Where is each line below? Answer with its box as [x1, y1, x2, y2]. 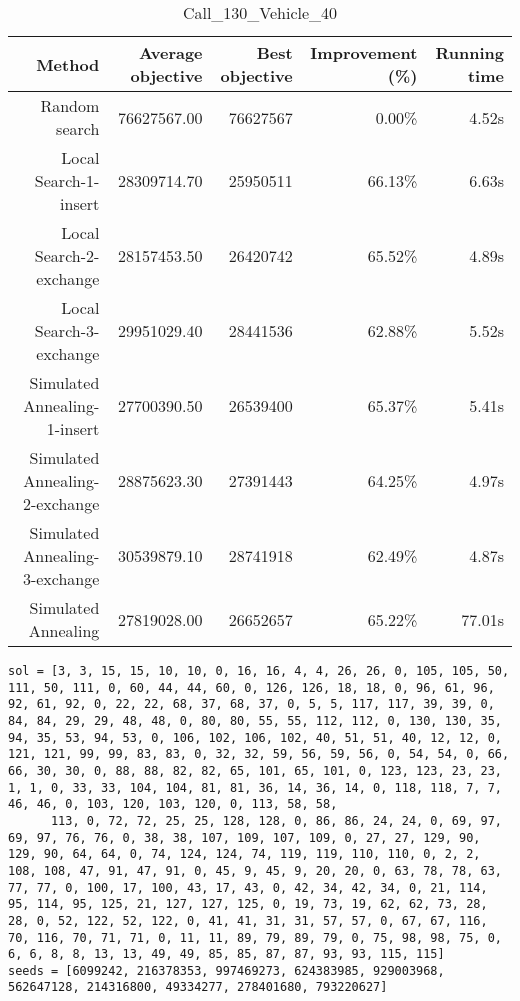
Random [40, 94, 100, 117]
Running [435, 41, 504, 64]
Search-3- [34, 319, 100, 342]
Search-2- [34, 244, 100, 267]
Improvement [310, 41, 418, 64]
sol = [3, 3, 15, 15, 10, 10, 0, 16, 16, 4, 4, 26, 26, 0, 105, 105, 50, [8, 664, 510, 678]
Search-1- [34, 169, 100, 192]
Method [36, 52, 100, 76]
